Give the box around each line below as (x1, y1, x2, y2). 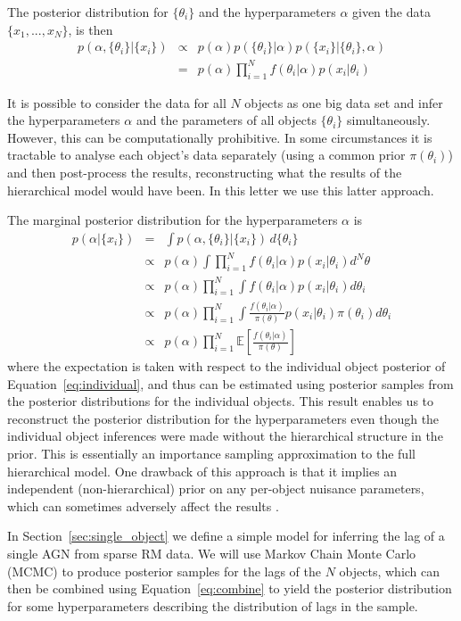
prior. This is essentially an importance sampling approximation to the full (7, 444, 416, 463)
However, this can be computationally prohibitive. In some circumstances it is (7, 128, 432, 146)
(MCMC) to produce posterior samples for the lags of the (7, 561, 322, 580)
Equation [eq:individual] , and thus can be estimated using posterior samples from (7, 374, 454, 393)
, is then (68, 20, 113, 38)
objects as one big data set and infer (244, 93, 443, 112)
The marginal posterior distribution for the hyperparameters (7, 211, 338, 229)
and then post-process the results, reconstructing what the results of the (7, 162, 402, 181)
